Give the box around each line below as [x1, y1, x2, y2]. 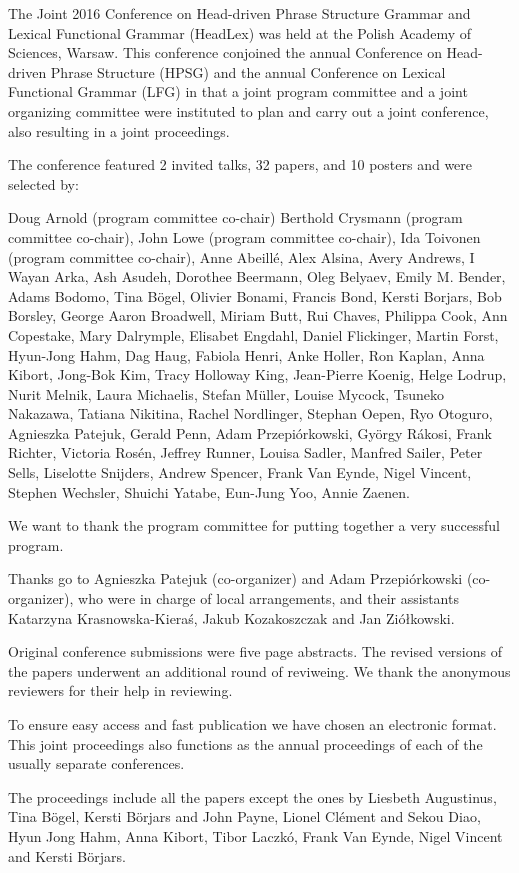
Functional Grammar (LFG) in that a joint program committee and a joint [8, 81, 468, 102]
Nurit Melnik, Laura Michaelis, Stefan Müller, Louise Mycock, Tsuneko [8, 383, 444, 404]
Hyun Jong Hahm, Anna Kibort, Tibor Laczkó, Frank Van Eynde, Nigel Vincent [8, 825, 503, 846]
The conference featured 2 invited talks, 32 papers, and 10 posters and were [8, 154, 473, 175]
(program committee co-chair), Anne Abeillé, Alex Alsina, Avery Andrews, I [8, 246, 475, 267]
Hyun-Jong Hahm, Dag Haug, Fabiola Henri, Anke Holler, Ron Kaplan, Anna [8, 344, 485, 365]
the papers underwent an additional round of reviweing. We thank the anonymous [8, 660, 511, 681]
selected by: [8, 173, 79, 194]
